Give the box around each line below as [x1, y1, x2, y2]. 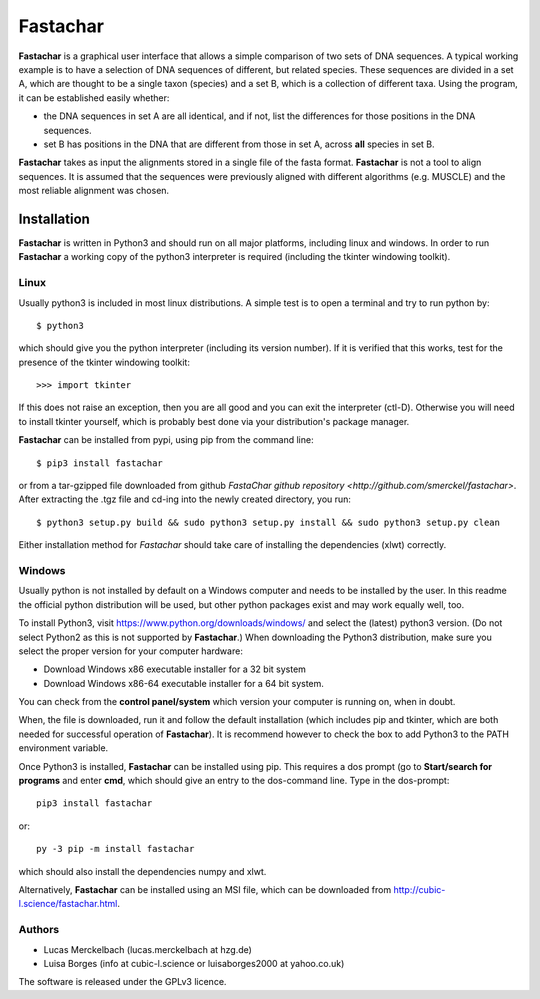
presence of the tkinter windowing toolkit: [18, 356, 190, 368]
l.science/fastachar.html [18, 898, 118, 910]
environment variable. [18, 742, 109, 754]
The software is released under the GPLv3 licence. [18, 976, 227, 988]
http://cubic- [393, 883, 446, 895]
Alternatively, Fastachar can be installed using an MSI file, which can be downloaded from [18, 883, 392, 895]
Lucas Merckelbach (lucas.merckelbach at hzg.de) [43, 943, 252, 955]
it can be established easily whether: [18, 91, 170, 104]
